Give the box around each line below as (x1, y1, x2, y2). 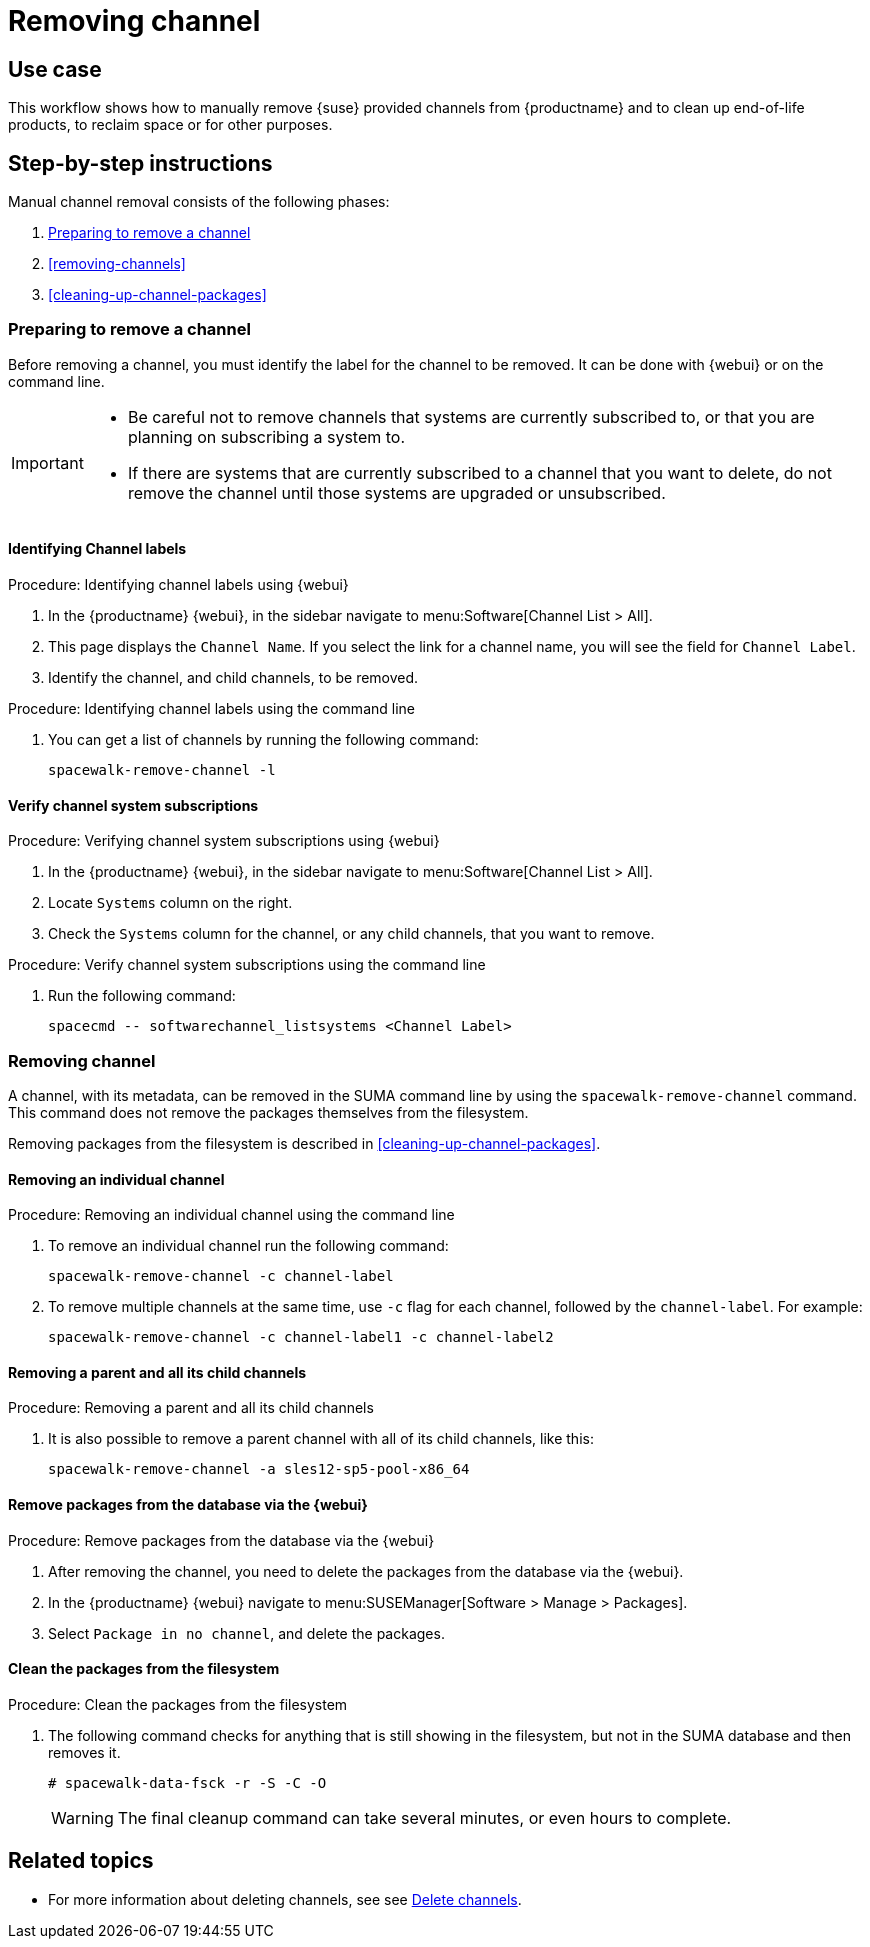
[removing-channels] (48, 255, 186, 273)
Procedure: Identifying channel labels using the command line (8, 699, 415, 717)
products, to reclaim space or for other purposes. (8, 116, 333, 134)
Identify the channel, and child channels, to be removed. (48, 668, 419, 686)
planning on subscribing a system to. (127, 426, 406, 447)
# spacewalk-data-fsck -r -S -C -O (48, 1774, 327, 1791)
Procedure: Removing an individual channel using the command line (8, 1206, 455, 1224)
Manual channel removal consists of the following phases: (8, 193, 390, 211)
